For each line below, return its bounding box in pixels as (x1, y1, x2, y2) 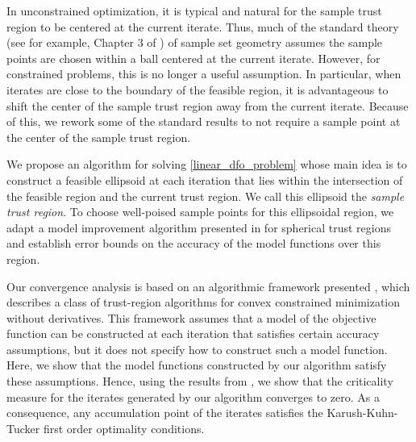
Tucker (6, 419, 40, 436)
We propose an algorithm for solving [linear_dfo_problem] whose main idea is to (6, 156, 407, 173)
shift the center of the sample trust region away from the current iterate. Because (6, 97, 409, 114)
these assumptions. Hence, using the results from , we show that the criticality (6, 373, 393, 390)
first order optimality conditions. (43, 419, 205, 436)
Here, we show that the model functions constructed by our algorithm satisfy (6, 357, 387, 373)
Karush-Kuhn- (327, 404, 398, 421)
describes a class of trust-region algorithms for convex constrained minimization (6, 294, 401, 311)
